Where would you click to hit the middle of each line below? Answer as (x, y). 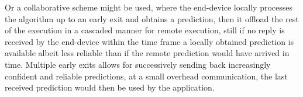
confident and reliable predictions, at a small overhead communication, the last (146, 76)
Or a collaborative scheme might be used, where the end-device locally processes (149, 7)
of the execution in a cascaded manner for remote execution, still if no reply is (145, 30)
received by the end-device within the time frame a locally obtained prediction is (149, 41)
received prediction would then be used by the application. (110, 87)
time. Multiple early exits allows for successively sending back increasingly (138, 64)
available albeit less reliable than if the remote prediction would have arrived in (147, 53)
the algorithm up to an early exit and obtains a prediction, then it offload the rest (152, 18)
